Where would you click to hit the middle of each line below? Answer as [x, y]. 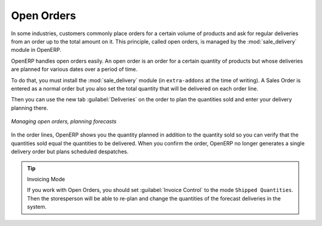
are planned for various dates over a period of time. [74, 69]
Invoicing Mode [46, 179]
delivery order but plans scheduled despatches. [70, 151]
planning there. [30, 108]
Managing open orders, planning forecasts [64, 122]
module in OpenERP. [36, 50]
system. [37, 207]
